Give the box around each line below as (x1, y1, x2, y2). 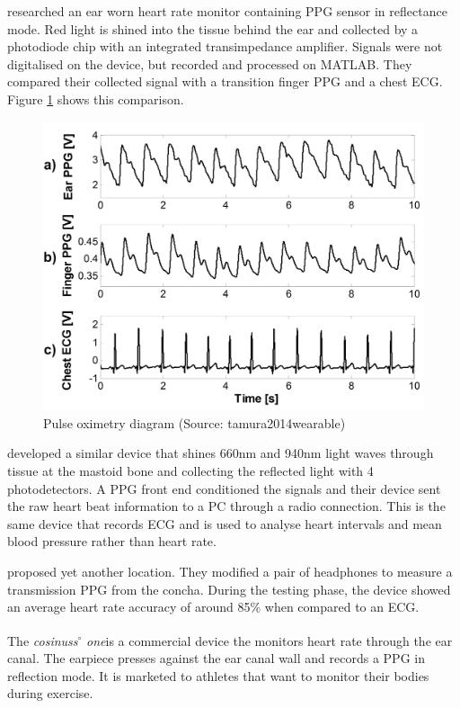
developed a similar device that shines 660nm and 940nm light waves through (7, 444, 434, 462)
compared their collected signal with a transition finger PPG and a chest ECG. (7, 72, 443, 91)
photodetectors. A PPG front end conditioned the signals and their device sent (7, 479, 441, 497)
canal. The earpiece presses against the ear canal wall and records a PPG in (7, 649, 425, 668)
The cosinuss (7, 631, 78, 650)
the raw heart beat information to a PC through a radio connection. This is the (7, 497, 446, 515)
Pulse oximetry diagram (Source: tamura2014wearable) (43, 413, 346, 432)
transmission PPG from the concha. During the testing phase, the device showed (7, 579, 451, 598)
